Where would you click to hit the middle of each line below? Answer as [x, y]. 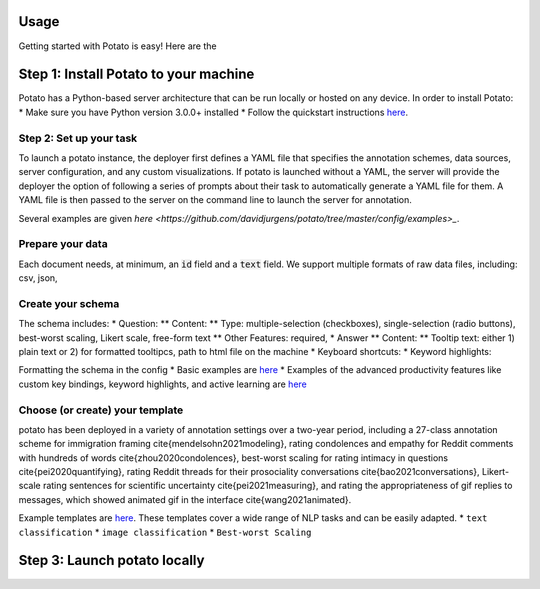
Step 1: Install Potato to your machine [136, 74]
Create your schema [69, 303]
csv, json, [38, 278]
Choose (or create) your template [101, 410]
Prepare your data [63, 244]
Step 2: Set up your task [78, 138]
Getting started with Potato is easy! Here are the [117, 46]
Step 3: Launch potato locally [111, 560]
